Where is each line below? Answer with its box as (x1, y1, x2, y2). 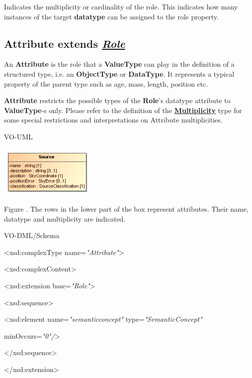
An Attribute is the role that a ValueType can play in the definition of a (4, 59, 235, 69)
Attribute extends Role (4, 35, 125, 51)
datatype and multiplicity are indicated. (4, 213, 126, 224)
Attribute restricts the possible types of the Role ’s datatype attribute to (4, 95, 231, 106)
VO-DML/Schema (4, 230, 60, 241)
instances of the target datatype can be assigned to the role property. (4, 11, 219, 21)
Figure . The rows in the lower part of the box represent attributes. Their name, (4, 203, 249, 214)
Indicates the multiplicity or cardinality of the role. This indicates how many (4, 1, 238, 11)
